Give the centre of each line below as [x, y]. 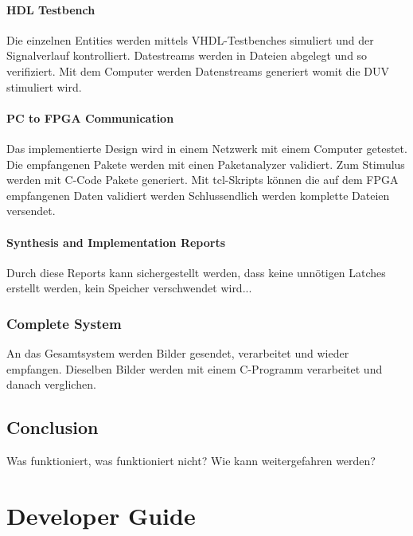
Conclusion [53, 427]
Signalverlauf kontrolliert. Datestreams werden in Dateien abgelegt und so [187, 55]
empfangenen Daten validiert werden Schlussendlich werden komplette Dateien [198, 195]
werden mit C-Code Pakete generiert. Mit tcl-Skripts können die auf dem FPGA [203, 180]
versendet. [31, 211]
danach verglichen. [51, 384]
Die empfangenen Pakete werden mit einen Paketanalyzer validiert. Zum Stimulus [206, 164]
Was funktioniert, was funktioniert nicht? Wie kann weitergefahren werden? [191, 461]
